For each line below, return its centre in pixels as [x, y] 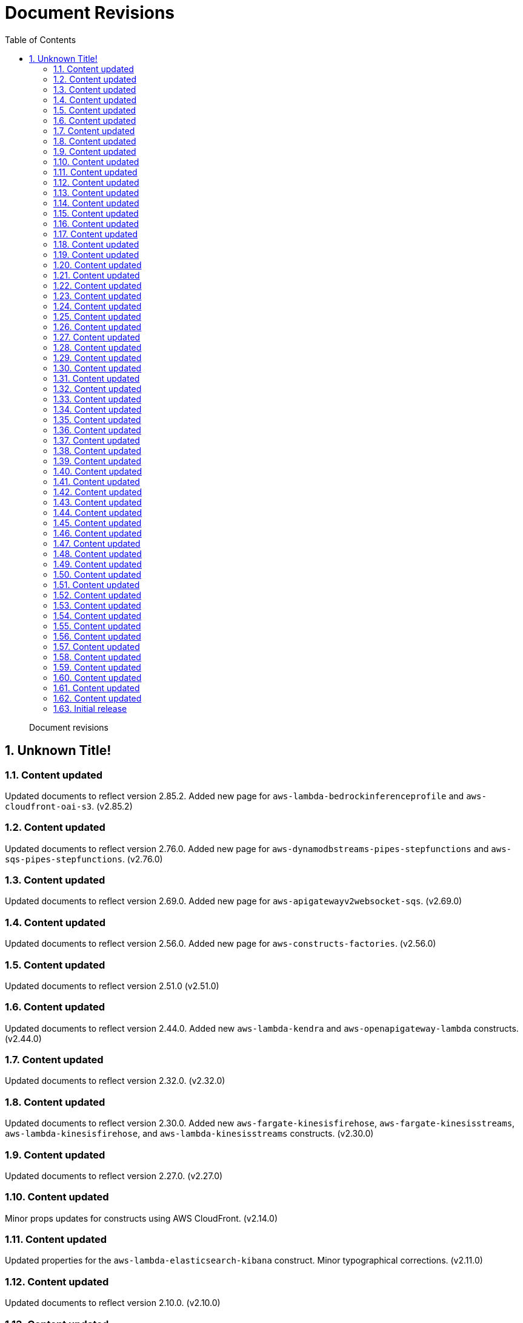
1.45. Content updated [98, 523]
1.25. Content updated [97, 316]
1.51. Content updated [97, 584]
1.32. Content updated [98, 388]
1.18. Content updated [96, 244]
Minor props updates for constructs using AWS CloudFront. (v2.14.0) [141, 1218]
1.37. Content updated [97, 440]
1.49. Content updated [98, 564]
